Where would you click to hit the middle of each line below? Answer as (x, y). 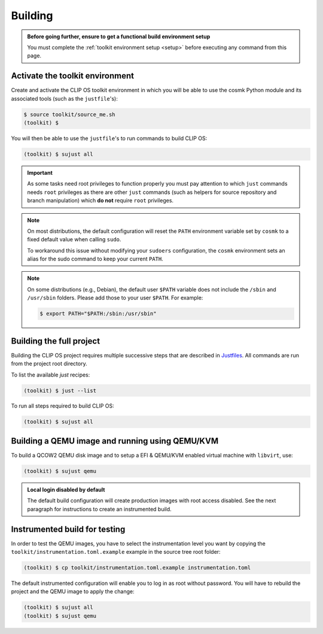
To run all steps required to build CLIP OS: (63, 406)
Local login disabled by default (66, 489)
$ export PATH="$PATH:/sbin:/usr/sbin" (98, 314)
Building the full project (56, 341)
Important (40, 172)
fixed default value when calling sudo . (74, 239)
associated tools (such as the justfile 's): (64, 98)
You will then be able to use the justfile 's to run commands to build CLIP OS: (109, 138)
